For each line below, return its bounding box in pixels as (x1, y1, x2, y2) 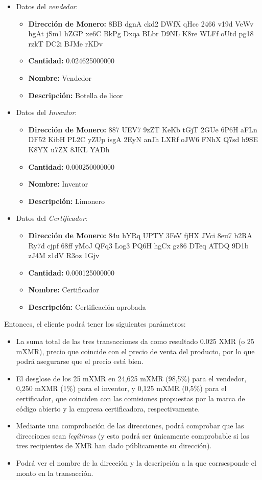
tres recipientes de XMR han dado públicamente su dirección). (16, 440, 212, 451)
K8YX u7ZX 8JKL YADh (28, 144, 110, 154)
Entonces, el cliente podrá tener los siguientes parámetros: (4, 318, 186, 329)
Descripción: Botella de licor (28, 89, 123, 100)
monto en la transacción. (16, 467, 93, 478)
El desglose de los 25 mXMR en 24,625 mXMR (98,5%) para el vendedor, (16, 373, 247, 383)
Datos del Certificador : (16, 213, 87, 223)
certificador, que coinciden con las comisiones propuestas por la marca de (16, 393, 245, 404)
